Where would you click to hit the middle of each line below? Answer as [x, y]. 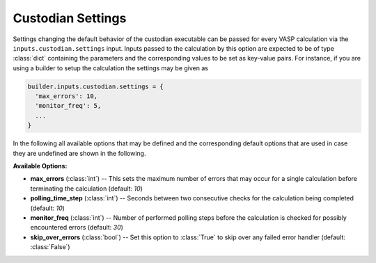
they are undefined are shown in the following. [79, 153]
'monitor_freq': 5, [68, 106]
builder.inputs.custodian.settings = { [95, 86]
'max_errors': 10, [66, 96]
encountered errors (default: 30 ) [77, 228]
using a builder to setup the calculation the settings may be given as [111, 68]
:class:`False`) [50, 247]
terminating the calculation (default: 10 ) [86, 189]
